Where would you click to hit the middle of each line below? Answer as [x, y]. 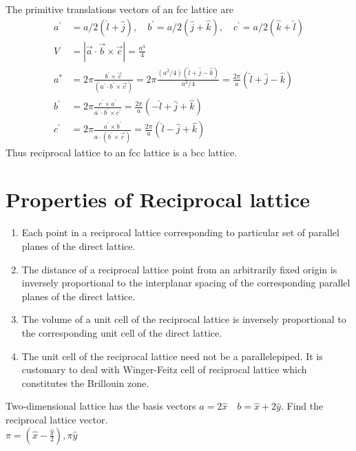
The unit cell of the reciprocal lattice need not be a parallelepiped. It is [172, 356]
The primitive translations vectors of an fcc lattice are [119, 9]
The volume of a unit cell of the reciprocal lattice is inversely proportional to [184, 319]
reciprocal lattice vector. [57, 419]
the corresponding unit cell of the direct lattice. [122, 332]
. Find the [302, 406]
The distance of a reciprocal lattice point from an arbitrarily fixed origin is [179, 269]
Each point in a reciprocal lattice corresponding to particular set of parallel [180, 232]
